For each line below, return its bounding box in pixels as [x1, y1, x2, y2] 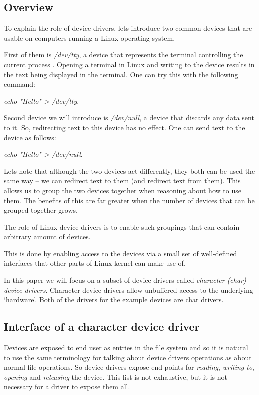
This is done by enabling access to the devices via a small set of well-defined [4, 248, 237, 258]
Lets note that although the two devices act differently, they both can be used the [4, 165, 255, 176]
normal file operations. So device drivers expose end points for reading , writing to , [4, 362, 255, 372]
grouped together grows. [4, 205, 78, 215]
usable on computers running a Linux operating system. [4, 32, 175, 43]
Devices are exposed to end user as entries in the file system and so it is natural [4, 342, 248, 353]
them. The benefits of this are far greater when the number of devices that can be [4, 195, 255, 205]
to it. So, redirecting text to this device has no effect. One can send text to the [4, 122, 245, 132]
